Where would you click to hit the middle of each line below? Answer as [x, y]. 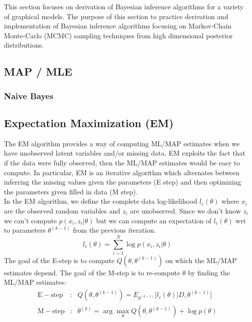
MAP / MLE [38, 71]
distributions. [24, 45]
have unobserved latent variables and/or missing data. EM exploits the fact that [125, 153]
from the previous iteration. [114, 230]
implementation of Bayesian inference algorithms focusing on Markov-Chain [118, 26]
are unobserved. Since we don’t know [186, 210]
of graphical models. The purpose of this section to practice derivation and [116, 16]
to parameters [25, 230]
